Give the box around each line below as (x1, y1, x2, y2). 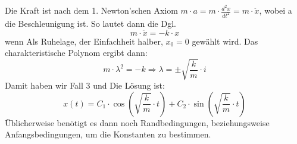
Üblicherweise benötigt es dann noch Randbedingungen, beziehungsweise (5, 116, 270, 129)
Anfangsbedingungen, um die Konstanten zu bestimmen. (5, 128, 211, 140)
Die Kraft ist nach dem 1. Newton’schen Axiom (5, 4, 178, 17)
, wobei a (259, 4, 292, 17)
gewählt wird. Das (192, 35, 258, 47)
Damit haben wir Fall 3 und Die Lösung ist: (5, 79, 165, 92)
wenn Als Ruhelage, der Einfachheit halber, (5, 35, 163, 47)
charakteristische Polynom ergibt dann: (5, 46, 148, 59)
